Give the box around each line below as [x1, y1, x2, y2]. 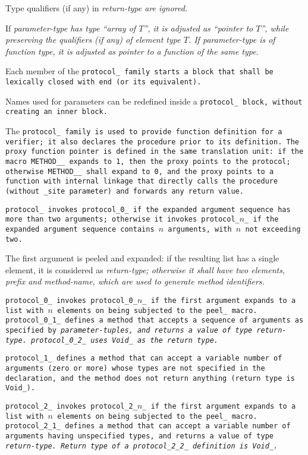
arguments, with [168, 225, 232, 233]
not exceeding [245, 225, 301, 233]
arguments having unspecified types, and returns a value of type [5, 431, 274, 440]
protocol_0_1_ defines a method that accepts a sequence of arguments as [5, 316, 304, 325]
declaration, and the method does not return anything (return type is [5, 374, 295, 383]
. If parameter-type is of [188, 33, 275, 46]
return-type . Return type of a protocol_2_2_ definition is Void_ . [5, 441, 278, 450]
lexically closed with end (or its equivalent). [5, 78, 202, 87]
